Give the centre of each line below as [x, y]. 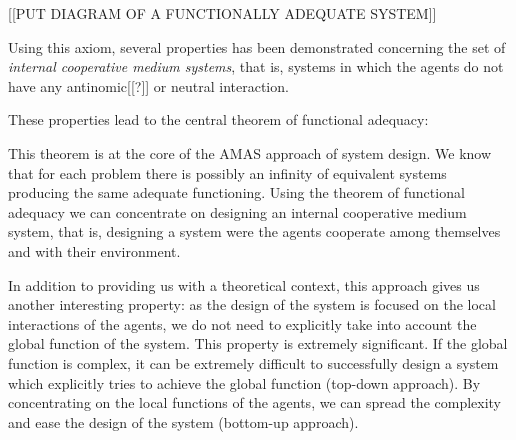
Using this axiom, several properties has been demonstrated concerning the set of [257, 46]
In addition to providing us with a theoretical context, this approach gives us [244, 284]
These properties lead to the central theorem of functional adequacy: [218, 119]
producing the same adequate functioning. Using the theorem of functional [236, 192]
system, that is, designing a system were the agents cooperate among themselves [254, 231]
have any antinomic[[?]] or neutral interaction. [148, 85]
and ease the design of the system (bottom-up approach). [183, 421]
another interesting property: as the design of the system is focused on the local [252, 304]
